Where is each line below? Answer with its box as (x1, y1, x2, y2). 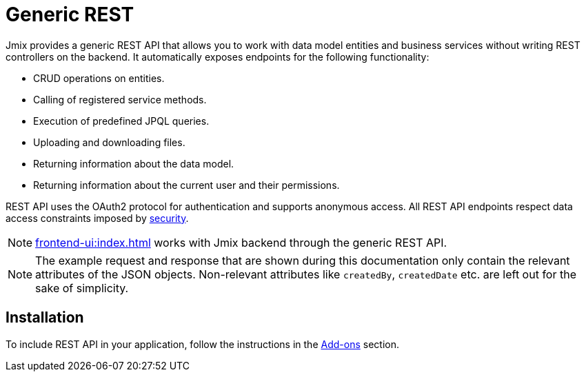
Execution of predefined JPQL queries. (33, 114, 210, 127)
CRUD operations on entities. (33, 72, 165, 84)
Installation (6, 309, 84, 327)
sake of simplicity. (35, 281, 129, 295)
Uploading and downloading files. (33, 136, 185, 148)
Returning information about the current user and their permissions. (33, 179, 340, 191)
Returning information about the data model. (33, 157, 234, 170)
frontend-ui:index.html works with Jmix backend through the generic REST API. (35, 235, 447, 249)
